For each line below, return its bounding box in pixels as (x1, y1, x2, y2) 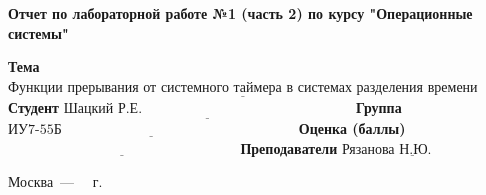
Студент (8, 97, 59, 117)
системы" (8, 22, 69, 43)
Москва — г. (8, 171, 103, 192)
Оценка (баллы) (298, 118, 406, 139)
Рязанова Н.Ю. (341, 142, 432, 157)
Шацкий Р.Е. (63, 102, 143, 116)
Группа (355, 97, 402, 117)
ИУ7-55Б (8, 123, 62, 138)
